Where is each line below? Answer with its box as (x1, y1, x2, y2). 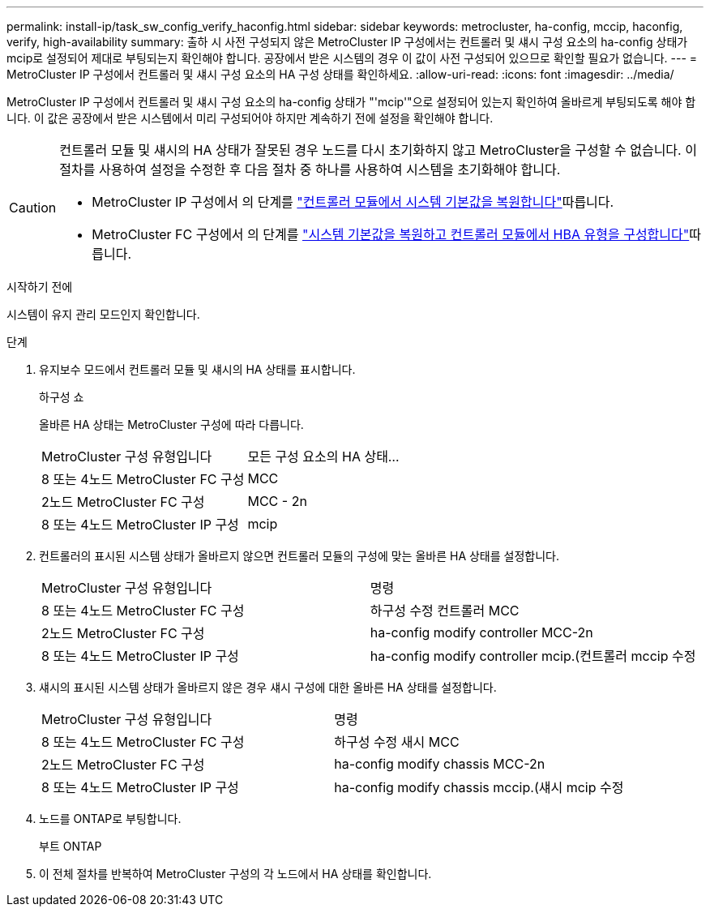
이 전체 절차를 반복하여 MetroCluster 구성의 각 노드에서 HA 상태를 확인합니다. (39, 867, 432, 881)
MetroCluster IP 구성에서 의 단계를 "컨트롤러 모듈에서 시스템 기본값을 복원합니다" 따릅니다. (92, 194, 614, 210)
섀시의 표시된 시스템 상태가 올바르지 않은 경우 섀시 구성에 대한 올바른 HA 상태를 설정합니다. (39, 680, 497, 694)
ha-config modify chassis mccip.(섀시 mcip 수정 (334, 779, 624, 795)
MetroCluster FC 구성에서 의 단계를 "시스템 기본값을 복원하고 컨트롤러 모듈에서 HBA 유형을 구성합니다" (92, 226, 690, 242)
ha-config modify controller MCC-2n (370, 624, 593, 641)
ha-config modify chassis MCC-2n (334, 756, 545, 772)
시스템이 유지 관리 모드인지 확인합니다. (6, 307, 200, 321)
